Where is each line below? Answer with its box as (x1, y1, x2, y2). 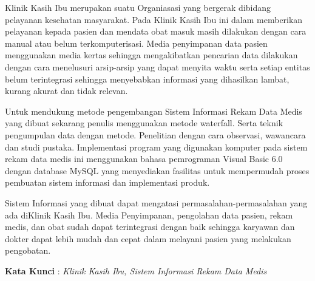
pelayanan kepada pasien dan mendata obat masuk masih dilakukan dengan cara (5, 25, 307, 38)
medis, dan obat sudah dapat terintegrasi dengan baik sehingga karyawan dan (5, 220, 295, 233)
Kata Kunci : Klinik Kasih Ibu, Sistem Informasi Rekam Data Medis (5, 264, 267, 277)
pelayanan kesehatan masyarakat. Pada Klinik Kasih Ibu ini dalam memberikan (5, 13, 303, 25)
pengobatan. (5, 244, 51, 257)
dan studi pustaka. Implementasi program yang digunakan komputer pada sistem (5, 140, 308, 153)
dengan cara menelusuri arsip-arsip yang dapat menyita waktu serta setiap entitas (5, 60, 310, 73)
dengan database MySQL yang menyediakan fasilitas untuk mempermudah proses (5, 164, 310, 177)
